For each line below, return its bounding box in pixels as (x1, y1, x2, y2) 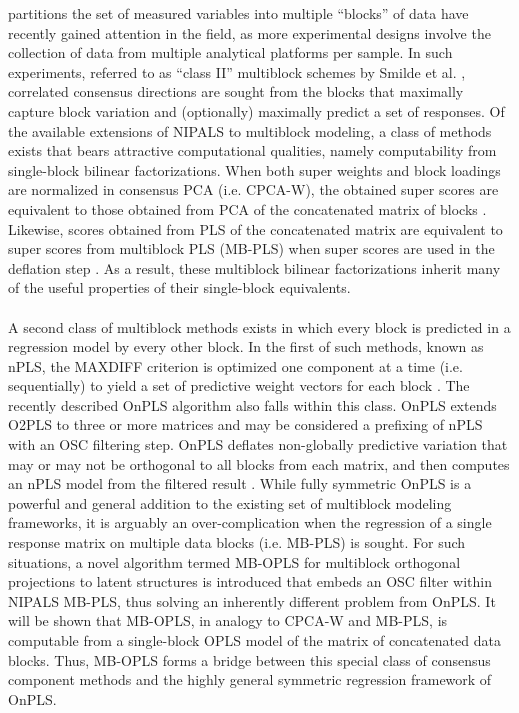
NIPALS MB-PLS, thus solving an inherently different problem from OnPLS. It (8, 590, 496, 611)
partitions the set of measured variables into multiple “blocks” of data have (8, 3, 469, 23)
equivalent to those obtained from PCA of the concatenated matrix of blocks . (8, 198, 487, 219)
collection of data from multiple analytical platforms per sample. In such (8, 42, 453, 63)
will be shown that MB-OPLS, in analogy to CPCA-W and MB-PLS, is (8, 610, 448, 631)
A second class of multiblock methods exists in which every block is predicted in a (8, 316, 511, 337)
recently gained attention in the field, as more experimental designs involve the (8, 22, 491, 43)
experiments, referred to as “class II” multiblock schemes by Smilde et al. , (8, 61, 466, 82)
